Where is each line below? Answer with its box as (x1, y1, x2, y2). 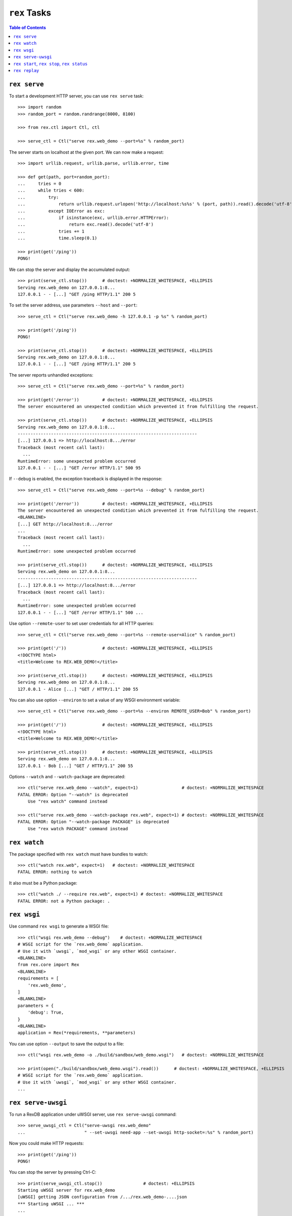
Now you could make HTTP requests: (9, 1141, 84, 1146)
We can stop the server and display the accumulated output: (9, 267, 130, 272)
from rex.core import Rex (18, 962, 80, 967)
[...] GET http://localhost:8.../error (18, 521, 113, 527)
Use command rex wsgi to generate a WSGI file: (9, 923, 109, 929)
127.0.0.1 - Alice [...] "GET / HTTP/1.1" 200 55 (18, 686, 139, 692)
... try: (18, 195, 59, 200)
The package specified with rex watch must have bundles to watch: (9, 851, 148, 857)
